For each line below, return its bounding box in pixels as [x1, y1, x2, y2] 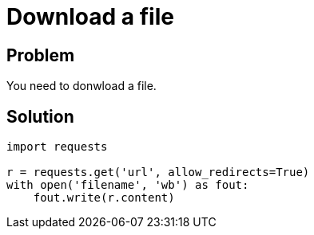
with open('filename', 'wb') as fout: [6, 178, 249, 192]
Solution [6, 106, 74, 127]
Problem [6, 45, 75, 65]
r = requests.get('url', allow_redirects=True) [6, 166, 310, 179]
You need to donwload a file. [6, 79, 157, 93]
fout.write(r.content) [33, 191, 175, 205]
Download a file [6, 3, 174, 30]
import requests [6, 140, 108, 154]
